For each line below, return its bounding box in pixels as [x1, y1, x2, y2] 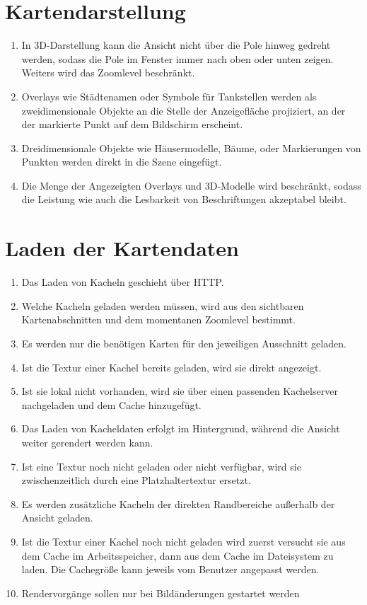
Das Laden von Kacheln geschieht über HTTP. [21, 275, 224, 289]
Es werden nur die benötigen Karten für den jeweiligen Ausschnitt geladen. [21, 335, 346, 350]
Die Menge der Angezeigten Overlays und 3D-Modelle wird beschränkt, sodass [21, 178, 361, 192]
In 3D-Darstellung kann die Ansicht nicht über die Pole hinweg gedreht [21, 38, 331, 52]
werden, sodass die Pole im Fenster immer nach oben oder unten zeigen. [21, 51, 334, 66]
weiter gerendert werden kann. [21, 434, 153, 449]
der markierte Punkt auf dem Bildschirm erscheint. [21, 117, 243, 132]
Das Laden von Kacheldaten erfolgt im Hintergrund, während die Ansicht [21, 421, 340, 436]
